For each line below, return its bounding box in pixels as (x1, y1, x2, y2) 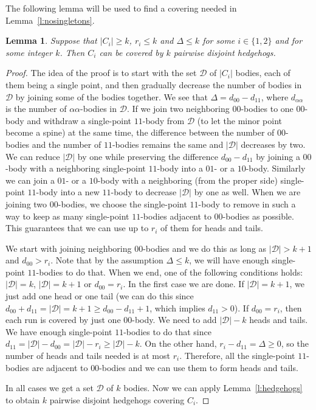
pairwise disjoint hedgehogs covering (49, 393, 185, 406)
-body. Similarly (246, 162, 306, 175)
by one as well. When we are (194, 186, 301, 198)
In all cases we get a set (5, 381, 94, 394)
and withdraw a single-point (27, 114, 132, 127)
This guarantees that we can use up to (5, 221, 149, 234)
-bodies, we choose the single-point (58, 197, 187, 210)
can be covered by (99, 46, 163, 58)
